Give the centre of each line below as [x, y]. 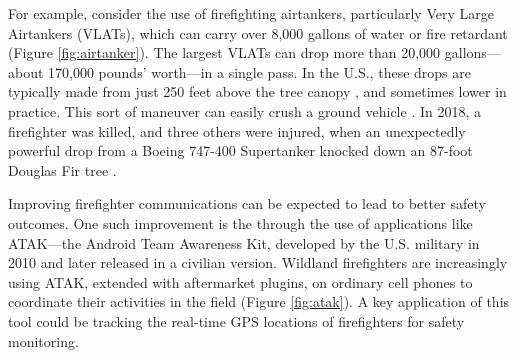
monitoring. [43, 340]
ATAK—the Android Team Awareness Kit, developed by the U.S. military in [244, 242]
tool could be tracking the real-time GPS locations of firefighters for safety [236, 320]
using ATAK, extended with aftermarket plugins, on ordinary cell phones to [240, 281]
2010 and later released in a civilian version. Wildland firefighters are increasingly [258, 262]
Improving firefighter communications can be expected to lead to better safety [247, 203]
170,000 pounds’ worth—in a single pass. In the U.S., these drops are [259, 71]
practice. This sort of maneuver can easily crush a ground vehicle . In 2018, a [244, 110]
